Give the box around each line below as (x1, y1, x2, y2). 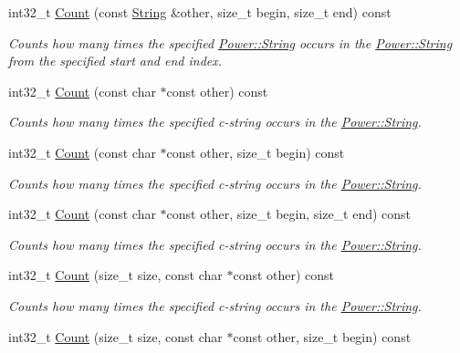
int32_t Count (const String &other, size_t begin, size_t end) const (8, 3, 392, 21)
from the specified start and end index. (8, 51, 223, 70)
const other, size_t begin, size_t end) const (166, 204, 412, 223)
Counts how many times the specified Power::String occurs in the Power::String (8, 33, 453, 52)
